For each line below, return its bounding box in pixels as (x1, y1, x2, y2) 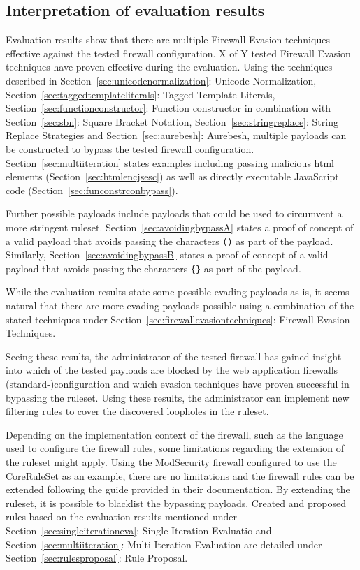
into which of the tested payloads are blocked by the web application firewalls (6, 363, 338, 377)
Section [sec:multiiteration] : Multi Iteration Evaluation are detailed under (6, 536, 322, 551)
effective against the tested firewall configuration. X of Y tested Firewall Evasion (6, 45, 351, 60)
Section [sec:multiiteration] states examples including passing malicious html (6, 155, 334, 170)
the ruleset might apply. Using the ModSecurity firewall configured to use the (6, 454, 337, 469)
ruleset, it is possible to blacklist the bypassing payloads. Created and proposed (6, 495, 346, 510)
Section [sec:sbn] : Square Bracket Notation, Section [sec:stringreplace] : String (6, 114, 338, 129)
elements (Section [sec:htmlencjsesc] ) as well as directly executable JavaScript (6, 169, 339, 184)
